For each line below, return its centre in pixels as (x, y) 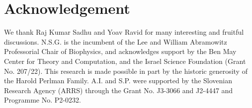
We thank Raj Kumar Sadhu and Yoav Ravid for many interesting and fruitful (124, 32)
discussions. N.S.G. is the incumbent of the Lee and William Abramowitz (116, 41)
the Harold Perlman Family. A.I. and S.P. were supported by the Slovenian (118, 81)
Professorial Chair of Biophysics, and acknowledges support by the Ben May (120, 51)
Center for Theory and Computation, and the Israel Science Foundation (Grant (125, 61)
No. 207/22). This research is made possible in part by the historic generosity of (126, 71)
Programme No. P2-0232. (42, 100)
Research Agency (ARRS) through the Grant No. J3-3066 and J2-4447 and (119, 90)
